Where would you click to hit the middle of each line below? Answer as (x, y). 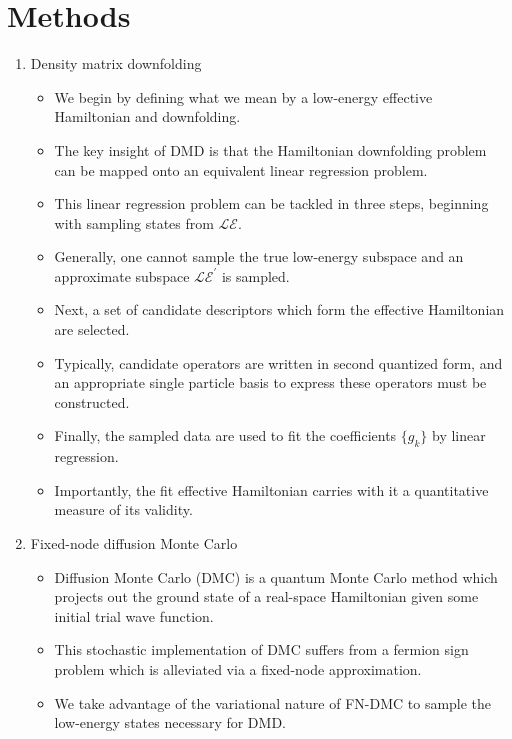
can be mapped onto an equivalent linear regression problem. (241, 169)
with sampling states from (134, 222)
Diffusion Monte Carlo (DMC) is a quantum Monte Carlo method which (276, 576)
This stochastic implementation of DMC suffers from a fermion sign (261, 649)
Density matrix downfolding (116, 63)
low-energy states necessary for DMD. (170, 722)
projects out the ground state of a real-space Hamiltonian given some (266, 596)
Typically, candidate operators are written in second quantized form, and (278, 362)
